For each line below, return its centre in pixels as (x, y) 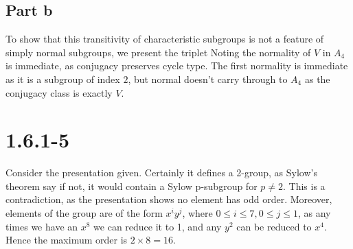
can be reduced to (274, 226)
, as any (314, 213)
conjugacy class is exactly (59, 92)
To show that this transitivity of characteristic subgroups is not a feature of (165, 39)
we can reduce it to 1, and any (158, 226)
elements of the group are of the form (84, 213)
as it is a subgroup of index (63, 79)
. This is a (304, 186)
